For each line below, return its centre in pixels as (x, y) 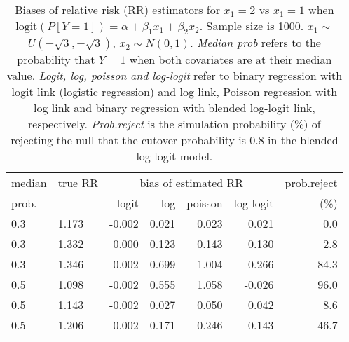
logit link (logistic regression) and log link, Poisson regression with (174, 92)
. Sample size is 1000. (252, 26)
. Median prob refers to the (255, 43)
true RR (78, 183)
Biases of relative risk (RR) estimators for (117, 9)
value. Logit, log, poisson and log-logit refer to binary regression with (174, 76)
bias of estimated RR (192, 183)
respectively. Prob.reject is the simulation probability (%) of (174, 124)
